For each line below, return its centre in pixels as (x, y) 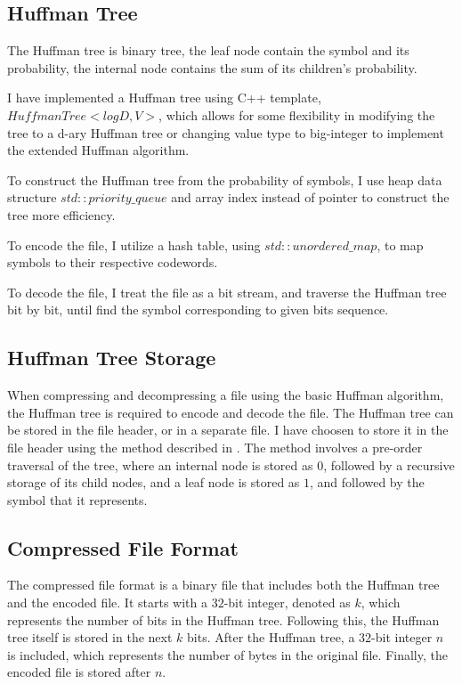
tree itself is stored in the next (90, 637)
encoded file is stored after (79, 672)
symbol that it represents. (77, 499)
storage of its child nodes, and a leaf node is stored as (154, 482)
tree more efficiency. (61, 214)
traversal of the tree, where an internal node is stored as (160, 464)
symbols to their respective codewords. (113, 262)
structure (32, 197)
